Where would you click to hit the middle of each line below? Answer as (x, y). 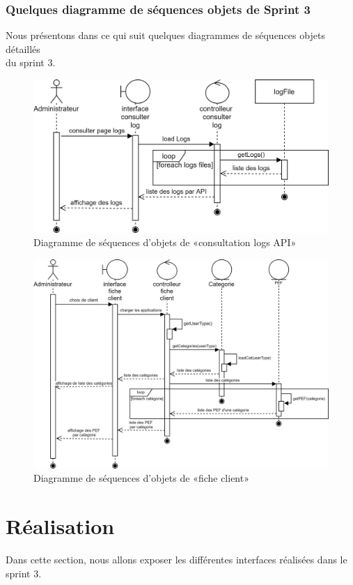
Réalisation (60, 526)
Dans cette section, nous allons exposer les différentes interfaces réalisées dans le (176, 560)
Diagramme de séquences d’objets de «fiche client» (141, 478)
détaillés (23, 48)
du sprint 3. (31, 62)
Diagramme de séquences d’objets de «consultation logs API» (165, 242)
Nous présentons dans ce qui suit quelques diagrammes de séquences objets (165, 35)
